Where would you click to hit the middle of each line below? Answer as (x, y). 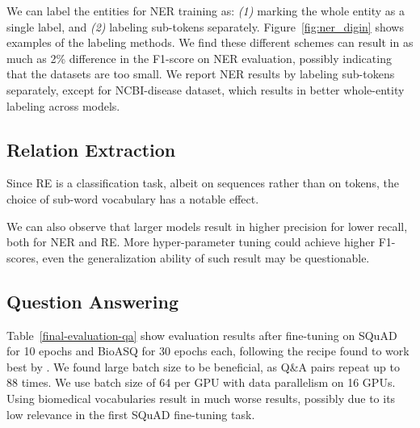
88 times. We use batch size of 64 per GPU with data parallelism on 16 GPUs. (201, 382)
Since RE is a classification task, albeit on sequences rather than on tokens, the (203, 183)
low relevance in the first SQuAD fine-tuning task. (131, 414)
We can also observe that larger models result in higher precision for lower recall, (207, 226)
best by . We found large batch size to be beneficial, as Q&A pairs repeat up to (203, 366)
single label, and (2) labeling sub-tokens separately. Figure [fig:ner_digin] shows (205, 26)
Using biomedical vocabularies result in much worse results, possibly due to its (201, 398)
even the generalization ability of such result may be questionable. (206, 257)
